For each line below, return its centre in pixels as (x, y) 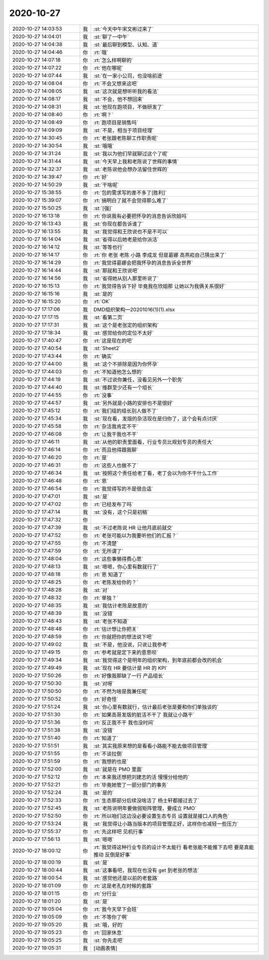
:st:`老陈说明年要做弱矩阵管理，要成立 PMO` (145, 808)
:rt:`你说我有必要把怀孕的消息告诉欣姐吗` (141, 216)
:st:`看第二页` (109, 317)
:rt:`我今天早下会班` (116, 909)
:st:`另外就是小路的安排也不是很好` (134, 403)
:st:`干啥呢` (106, 185)
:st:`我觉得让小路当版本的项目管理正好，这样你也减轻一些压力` (166, 824)
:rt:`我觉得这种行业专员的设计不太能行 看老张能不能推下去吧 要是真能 (174, 847)
